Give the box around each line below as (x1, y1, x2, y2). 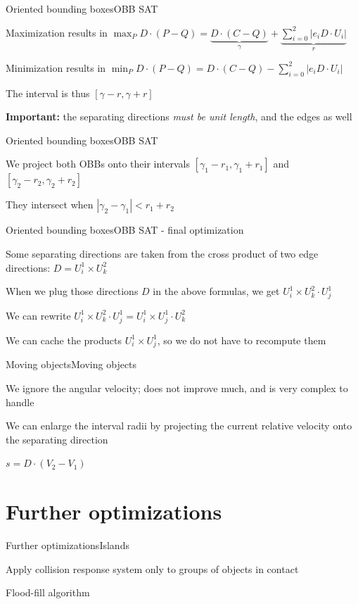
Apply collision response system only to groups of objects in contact (6, 561, 299, 576)
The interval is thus (6, 85, 90, 100)
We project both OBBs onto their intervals (6, 156, 190, 171)
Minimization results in (6, 60, 106, 75)
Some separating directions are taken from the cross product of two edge (6, 246, 319, 260)
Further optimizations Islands (6, 538, 129, 553)
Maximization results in (6, 25, 108, 39)
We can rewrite (6, 308, 71, 322)
